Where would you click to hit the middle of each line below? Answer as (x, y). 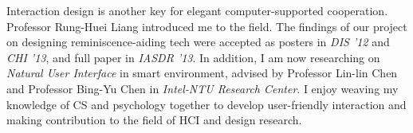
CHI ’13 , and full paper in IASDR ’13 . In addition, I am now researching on (193, 57)
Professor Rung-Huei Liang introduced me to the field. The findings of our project (207, 26)
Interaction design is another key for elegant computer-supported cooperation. (197, 10)
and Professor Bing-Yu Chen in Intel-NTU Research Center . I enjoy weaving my (203, 88)
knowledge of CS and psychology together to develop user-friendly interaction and (206, 104)
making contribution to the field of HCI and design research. (154, 120)
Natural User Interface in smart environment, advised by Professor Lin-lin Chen (202, 73)
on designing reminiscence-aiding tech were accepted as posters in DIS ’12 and (198, 42)
